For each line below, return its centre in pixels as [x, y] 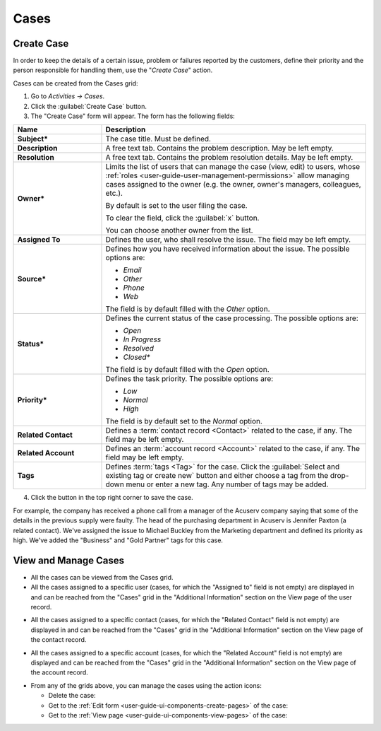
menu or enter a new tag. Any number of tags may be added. [227, 484]
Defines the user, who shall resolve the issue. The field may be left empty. [228, 240]
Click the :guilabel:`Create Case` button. [89, 106]
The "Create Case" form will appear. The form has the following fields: [133, 116]
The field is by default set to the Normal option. [184, 421]
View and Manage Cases [69, 560]
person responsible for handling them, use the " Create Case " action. [113, 70]
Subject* [33, 139]
